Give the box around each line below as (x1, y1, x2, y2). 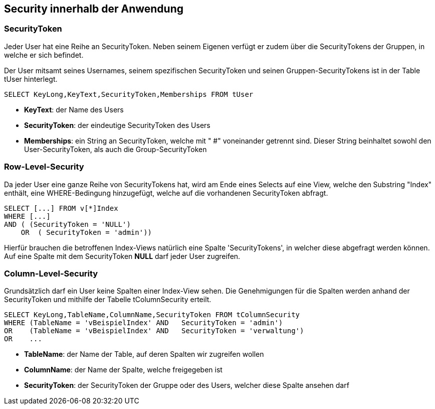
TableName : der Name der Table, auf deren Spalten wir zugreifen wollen (24, 350, 264, 359)
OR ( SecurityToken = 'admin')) (21, 228, 152, 236)
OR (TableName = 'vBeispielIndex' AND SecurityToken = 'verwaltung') (4, 327, 304, 335)
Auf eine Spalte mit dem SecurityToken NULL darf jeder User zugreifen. (4, 251, 241, 260)
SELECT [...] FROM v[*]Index (4, 204, 118, 212)
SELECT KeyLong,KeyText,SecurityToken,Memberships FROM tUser (4, 90, 254, 98)
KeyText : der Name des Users (24, 105, 124, 114)
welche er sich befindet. (4, 50, 84, 59)
